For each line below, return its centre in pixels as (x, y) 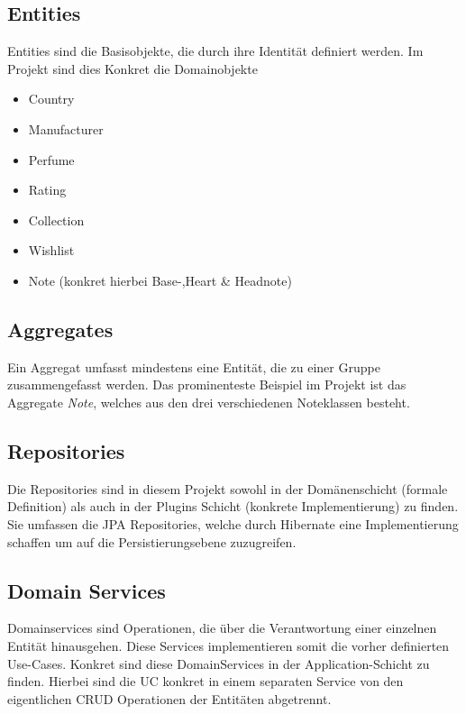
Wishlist (51, 250)
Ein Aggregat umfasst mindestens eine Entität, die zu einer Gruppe (194, 366)
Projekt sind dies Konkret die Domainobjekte (132, 68)
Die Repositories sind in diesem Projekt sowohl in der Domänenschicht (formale (228, 488)
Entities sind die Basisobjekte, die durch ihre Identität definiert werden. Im (215, 51)
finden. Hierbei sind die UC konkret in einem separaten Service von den (206, 681)
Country (51, 99)
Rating (47, 190)
